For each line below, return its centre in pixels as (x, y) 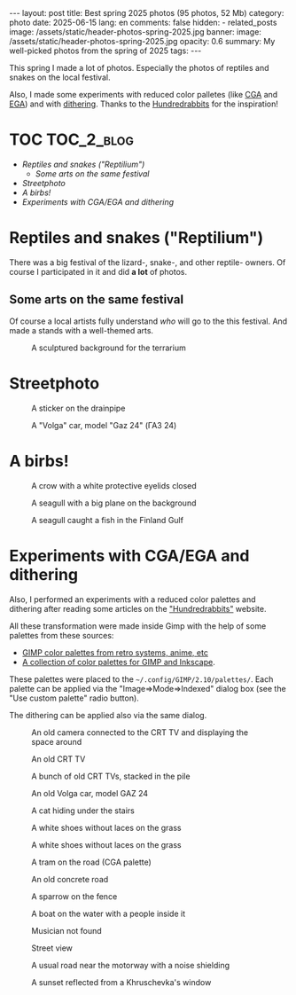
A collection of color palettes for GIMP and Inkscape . (118, 662)
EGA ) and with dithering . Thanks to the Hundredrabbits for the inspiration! (144, 104)
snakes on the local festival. (60, 77)
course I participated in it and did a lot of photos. (98, 271)
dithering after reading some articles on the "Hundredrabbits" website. (138, 608)
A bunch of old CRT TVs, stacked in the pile (111, 776)
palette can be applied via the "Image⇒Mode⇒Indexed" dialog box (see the (148, 688)
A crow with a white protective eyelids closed (114, 485)
